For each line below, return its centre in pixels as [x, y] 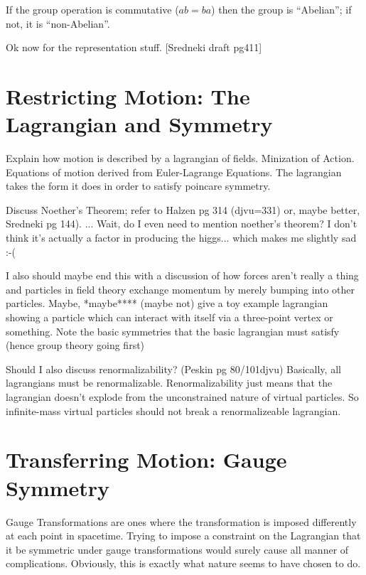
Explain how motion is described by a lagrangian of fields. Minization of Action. [180, 158]
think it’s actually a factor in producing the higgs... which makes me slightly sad [181, 238]
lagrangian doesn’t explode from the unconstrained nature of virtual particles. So [182, 397]
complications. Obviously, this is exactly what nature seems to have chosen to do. [183, 563]
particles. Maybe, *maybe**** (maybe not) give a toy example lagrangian [167, 303]
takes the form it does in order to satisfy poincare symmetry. [138, 186]
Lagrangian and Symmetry [139, 124]
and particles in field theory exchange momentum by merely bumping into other [181, 289]
